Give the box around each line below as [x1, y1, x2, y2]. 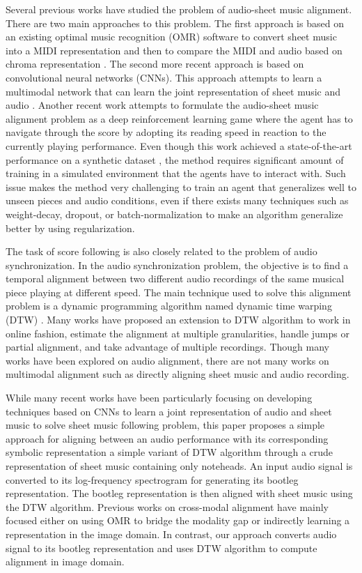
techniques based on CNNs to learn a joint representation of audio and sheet [6, 404, 332, 418]
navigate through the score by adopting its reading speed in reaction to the [6, 125, 326, 139]
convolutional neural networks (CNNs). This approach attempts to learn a [6, 70, 322, 84]
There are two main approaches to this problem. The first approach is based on [6, 15, 344, 30]
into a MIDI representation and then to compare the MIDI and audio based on [6, 43, 343, 57]
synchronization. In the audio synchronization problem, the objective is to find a [6, 257, 349, 272]
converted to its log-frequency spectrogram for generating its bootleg [6, 472, 299, 487]
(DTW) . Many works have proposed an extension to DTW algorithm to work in [6, 312, 351, 327]
